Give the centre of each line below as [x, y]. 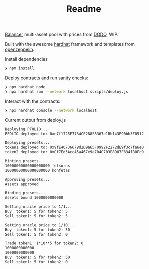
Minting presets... [25, 161]
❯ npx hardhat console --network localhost [51, 110]
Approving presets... [28, 179]
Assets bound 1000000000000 [34, 198]
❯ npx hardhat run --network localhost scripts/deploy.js [67, 91]
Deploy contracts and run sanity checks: [47, 78]
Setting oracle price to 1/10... [40, 225]
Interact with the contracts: [33, 101]
